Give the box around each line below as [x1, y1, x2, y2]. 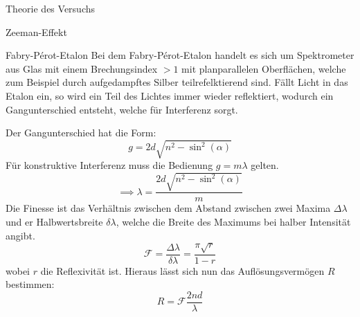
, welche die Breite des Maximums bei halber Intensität [116, 215, 351, 229]
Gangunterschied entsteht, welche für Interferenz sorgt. [6, 102, 238, 116]
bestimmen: [6, 277, 55, 291]
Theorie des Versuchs [6, 1, 96, 15]
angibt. [6, 228, 35, 242]
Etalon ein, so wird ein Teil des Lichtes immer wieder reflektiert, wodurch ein [6, 88, 334, 102]
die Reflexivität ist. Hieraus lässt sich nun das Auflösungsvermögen [40, 263, 325, 278]
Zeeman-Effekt [6, 24, 67, 39]
